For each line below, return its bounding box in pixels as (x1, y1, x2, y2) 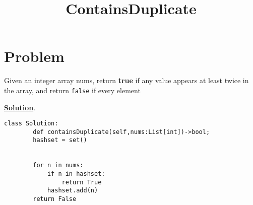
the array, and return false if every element (4, 85, 141, 95)
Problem (4, 46, 65, 66)
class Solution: (4, 120, 58, 127)
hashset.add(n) (47, 187, 98, 194)
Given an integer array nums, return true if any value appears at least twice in (4, 75, 249, 86)
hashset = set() (33, 136, 87, 144)
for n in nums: (33, 162, 84, 169)
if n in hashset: (47, 170, 105, 178)
